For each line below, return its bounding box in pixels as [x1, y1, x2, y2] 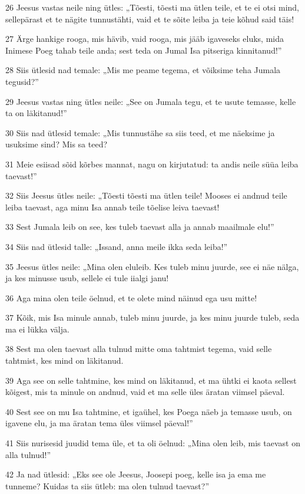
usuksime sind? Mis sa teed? [5, 138, 108, 150]
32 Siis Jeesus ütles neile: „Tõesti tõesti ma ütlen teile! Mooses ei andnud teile [5, 189, 287, 202]
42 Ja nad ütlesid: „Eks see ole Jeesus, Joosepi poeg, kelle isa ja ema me [5, 468, 266, 480]
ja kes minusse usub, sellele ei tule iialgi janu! [5, 272, 169, 284]
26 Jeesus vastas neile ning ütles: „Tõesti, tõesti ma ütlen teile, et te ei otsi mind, [5, 1, 299, 13]
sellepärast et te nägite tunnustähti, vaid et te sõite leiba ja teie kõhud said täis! [5, 12, 294, 25]
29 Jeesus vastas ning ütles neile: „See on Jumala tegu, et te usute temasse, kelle [5, 95, 296, 107]
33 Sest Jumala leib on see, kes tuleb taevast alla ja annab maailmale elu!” [5, 220, 274, 233]
